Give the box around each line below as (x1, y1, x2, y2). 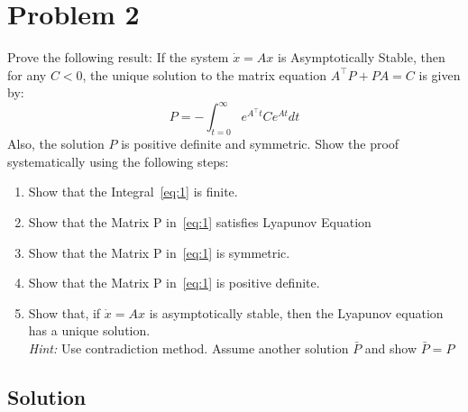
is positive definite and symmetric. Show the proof (121, 134, 399, 153)
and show (364, 338, 418, 357)
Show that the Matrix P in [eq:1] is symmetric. (28, 243, 290, 261)
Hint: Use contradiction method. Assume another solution (28, 338, 349, 357)
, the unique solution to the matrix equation (82, 65, 326, 84)
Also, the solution (7, 134, 105, 153)
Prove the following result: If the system (7, 48, 229, 67)
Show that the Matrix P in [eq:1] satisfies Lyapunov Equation (28, 212, 372, 231)
